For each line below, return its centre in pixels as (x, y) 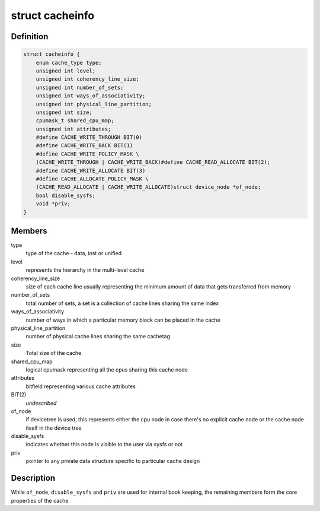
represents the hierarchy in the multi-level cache (85, 270)
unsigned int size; (64, 112)
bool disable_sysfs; (66, 195)
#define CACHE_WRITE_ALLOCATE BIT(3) (91, 170)
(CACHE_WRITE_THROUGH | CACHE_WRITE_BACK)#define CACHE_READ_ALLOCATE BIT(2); (153, 162)
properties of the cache (40, 500)
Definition (30, 36)
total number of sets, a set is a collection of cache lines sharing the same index (122, 303)
